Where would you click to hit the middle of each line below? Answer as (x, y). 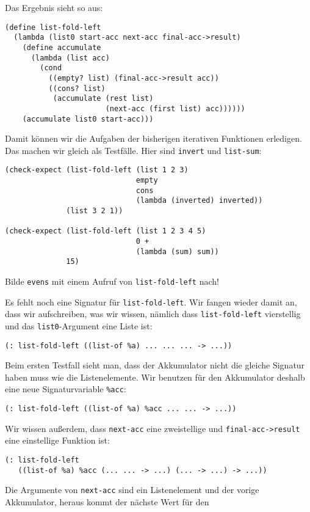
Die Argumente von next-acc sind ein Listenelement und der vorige (132, 490)
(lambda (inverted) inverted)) (199, 201)
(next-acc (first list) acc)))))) (175, 108)
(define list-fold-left (53, 27)
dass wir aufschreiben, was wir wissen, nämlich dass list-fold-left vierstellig (153, 314)
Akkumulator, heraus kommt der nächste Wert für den (107, 501)
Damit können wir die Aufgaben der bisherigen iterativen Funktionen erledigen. (153, 138)
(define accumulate (62, 47)
